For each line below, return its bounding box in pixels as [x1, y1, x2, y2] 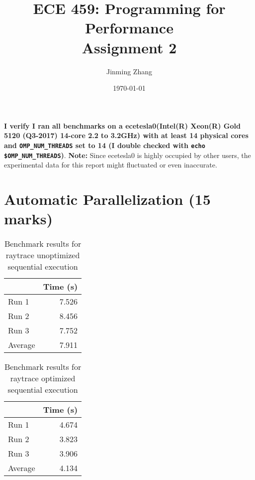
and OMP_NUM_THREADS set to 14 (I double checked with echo [4, 140, 205, 150]
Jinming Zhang [106, 66, 152, 76]
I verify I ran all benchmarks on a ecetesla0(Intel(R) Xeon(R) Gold [4, 120, 241, 131]
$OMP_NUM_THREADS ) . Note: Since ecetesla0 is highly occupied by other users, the [4, 150, 251, 160]
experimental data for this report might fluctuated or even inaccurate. [4, 160, 217, 170]
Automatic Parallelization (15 [4, 188, 211, 209]
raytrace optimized [10, 372, 76, 384]
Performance [85, 17, 173, 38]
